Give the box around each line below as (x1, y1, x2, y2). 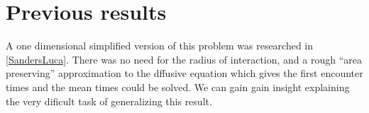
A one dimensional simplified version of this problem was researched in (6, 38, 314, 53)
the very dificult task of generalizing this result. (6, 93, 212, 108)
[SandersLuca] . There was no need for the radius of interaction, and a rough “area (6, 52, 362, 66)
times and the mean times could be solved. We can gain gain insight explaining (6, 79, 350, 94)
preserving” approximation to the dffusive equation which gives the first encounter (6, 66, 363, 81)
